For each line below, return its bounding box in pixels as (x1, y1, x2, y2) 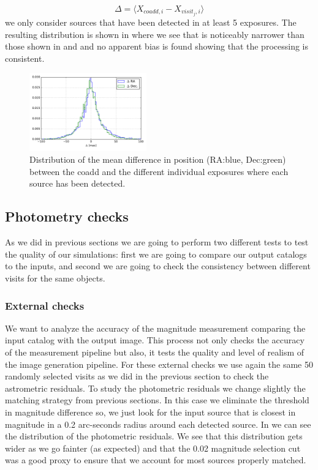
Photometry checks (5, 207, 129, 226)
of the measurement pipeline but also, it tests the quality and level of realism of (5, 346, 305, 359)
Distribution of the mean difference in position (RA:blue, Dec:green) (29, 153, 286, 166)
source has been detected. (29, 177, 126, 190)
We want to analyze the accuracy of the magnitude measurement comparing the (5, 321, 306, 334)
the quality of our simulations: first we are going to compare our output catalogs (5, 247, 307, 260)
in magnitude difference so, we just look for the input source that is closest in (5, 405, 296, 418)
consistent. (5, 51, 45, 64)
